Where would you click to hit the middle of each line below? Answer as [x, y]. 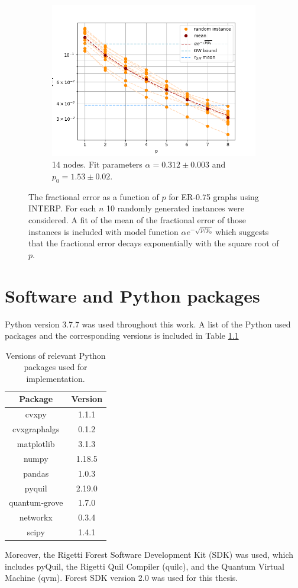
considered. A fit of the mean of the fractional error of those [137, 220]
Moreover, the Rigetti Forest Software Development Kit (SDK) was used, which [149, 555]
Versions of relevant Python [56, 355]
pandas [36, 473]
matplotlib [36, 444]
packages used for [56, 367]
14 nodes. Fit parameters [97, 164]
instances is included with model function [103, 231]
